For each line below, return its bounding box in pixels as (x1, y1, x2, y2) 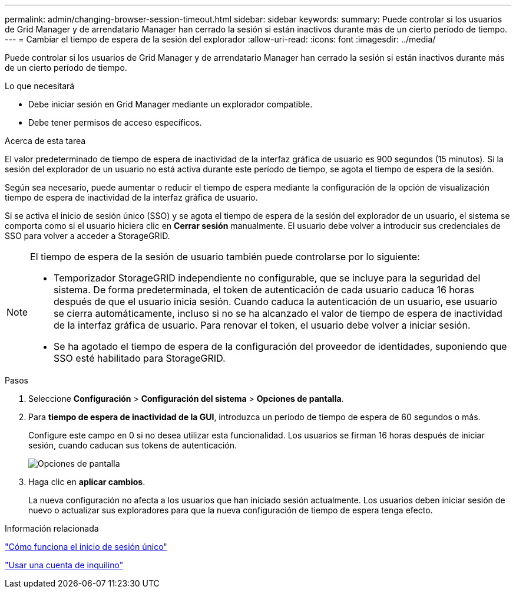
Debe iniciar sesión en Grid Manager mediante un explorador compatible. (28, 99, 313, 109)
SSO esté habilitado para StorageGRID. (54, 352, 226, 364)
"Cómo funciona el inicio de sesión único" (5, 542, 167, 552)
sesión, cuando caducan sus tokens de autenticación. (28, 440, 237, 450)
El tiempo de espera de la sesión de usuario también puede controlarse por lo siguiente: (30, 251, 420, 263)
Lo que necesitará (5, 81, 75, 91)
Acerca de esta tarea (5, 136, 86, 146)
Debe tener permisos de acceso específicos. (28, 117, 202, 127)
